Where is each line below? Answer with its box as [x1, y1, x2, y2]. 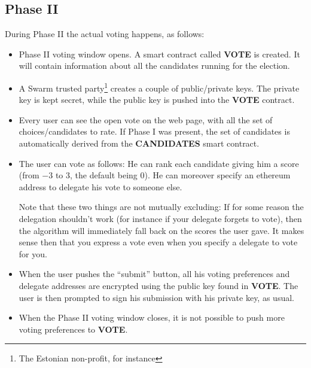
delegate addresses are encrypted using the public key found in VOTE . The [19, 279, 298, 291]
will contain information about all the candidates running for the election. [19, 59, 290, 72]
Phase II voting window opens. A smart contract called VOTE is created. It [19, 47, 300, 60]
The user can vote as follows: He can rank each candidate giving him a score [19, 157, 299, 169]
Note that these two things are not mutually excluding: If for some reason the [19, 200, 304, 213]
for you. [19, 247, 47, 260]
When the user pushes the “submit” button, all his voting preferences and [19, 267, 290, 280]
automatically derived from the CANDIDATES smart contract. [19, 137, 260, 150]
